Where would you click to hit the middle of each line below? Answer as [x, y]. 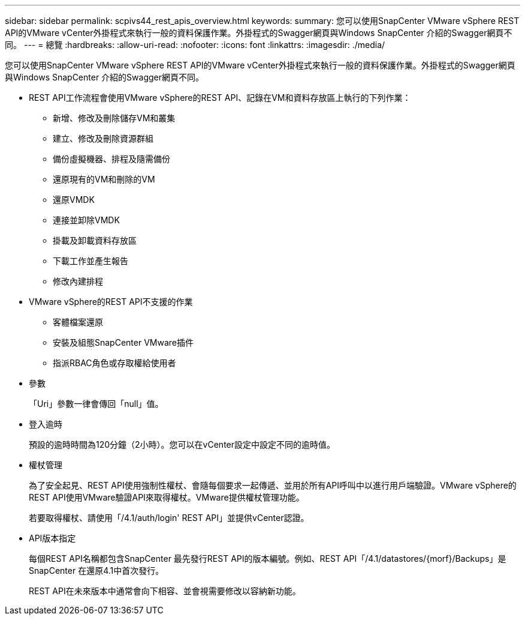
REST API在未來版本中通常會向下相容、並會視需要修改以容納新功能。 [165, 591]
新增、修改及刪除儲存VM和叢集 [114, 118]
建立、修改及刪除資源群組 [103, 138]
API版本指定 [52, 538]
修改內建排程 [78, 281]
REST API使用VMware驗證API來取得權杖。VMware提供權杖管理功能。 [167, 497]
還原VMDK [74, 200]
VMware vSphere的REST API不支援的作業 [111, 302]
